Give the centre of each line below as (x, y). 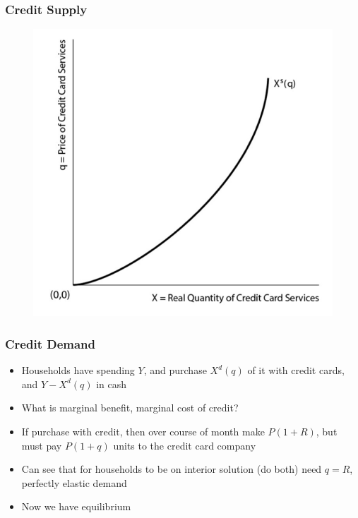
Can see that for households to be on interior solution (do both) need (172, 469)
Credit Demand (50, 343)
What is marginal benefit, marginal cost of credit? (130, 408)
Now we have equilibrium (76, 506)
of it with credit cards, (296, 370)
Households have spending (78, 370)
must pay (42, 445)
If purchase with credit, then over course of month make (143, 431)
